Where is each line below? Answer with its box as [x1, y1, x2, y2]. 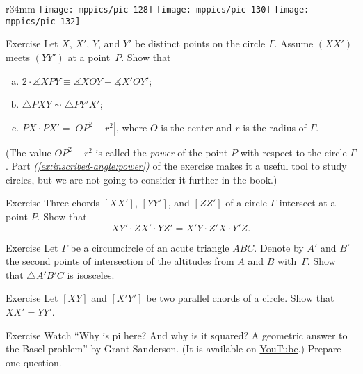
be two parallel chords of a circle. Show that [146, 291, 334, 305]
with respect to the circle [240, 145, 347, 159]
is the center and [161, 120, 232, 134]
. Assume [274, 36, 314, 51]
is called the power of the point [95, 145, 228, 159]
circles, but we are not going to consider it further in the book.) [6, 172, 277, 186]
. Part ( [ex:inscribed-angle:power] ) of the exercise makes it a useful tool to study [6, 158, 347, 173]
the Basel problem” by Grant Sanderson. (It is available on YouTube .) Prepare [6, 341, 341, 356]
